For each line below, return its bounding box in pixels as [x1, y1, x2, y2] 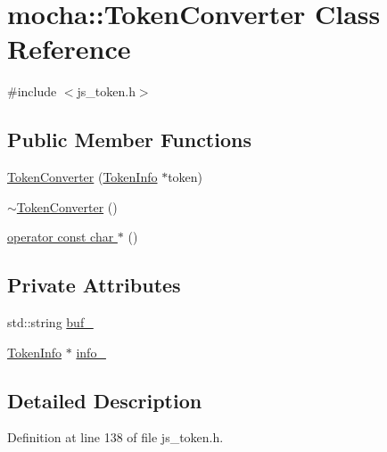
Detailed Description [7, 386, 202, 414]
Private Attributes [7, 271, 181, 299]
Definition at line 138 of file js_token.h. [7, 428, 224, 447]
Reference [7, 30, 131, 67]
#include [7, 82, 57, 101]
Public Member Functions [7, 126, 251, 153]
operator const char [7, 227, 114, 246]
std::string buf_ [7, 313, 94, 332]
